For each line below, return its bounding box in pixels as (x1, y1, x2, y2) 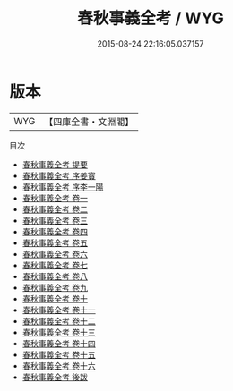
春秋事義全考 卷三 (22, 215, 88, 225)
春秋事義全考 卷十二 (22, 315, 96, 327)
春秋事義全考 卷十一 (22, 304, 96, 315)
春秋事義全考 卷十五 (22, 349, 96, 360)
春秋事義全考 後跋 (22, 371, 88, 382)
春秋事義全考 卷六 (22, 248, 88, 259)
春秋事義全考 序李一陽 (22, 181, 104, 192)
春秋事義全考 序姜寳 (22, 170, 96, 181)
